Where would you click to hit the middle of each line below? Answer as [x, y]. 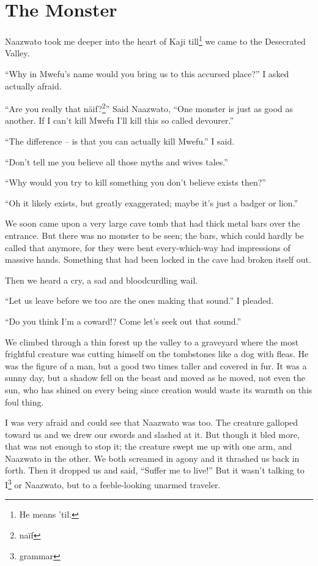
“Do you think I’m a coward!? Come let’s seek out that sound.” [123, 321]
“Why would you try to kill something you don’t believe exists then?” [135, 182]
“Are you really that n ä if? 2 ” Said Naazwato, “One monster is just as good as [149, 108]
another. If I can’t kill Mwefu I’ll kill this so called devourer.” [120, 120]
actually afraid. [33, 85]
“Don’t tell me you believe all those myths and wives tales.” [116, 161]
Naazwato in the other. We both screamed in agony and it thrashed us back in [152, 458]
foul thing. [24, 402]
